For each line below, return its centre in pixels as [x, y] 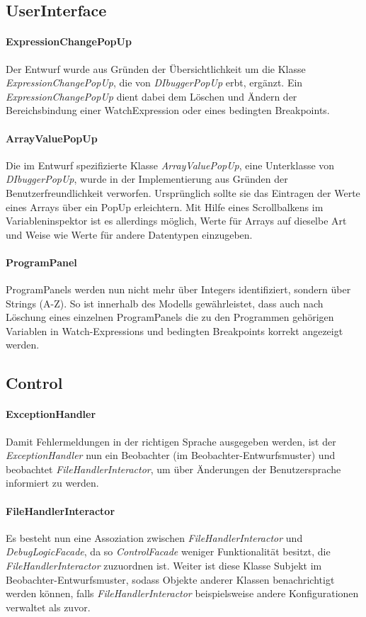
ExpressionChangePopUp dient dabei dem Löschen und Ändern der [151, 96]
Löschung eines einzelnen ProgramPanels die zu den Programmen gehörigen [170, 317]
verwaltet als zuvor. [48, 607]
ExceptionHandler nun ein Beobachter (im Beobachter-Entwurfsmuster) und [171, 455]
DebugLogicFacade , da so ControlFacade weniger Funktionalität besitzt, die [168, 551]
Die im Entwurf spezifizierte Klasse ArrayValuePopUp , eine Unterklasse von [170, 165]
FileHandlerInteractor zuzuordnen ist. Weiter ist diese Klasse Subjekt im [164, 566]
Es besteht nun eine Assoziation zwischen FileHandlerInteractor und [154, 537]
